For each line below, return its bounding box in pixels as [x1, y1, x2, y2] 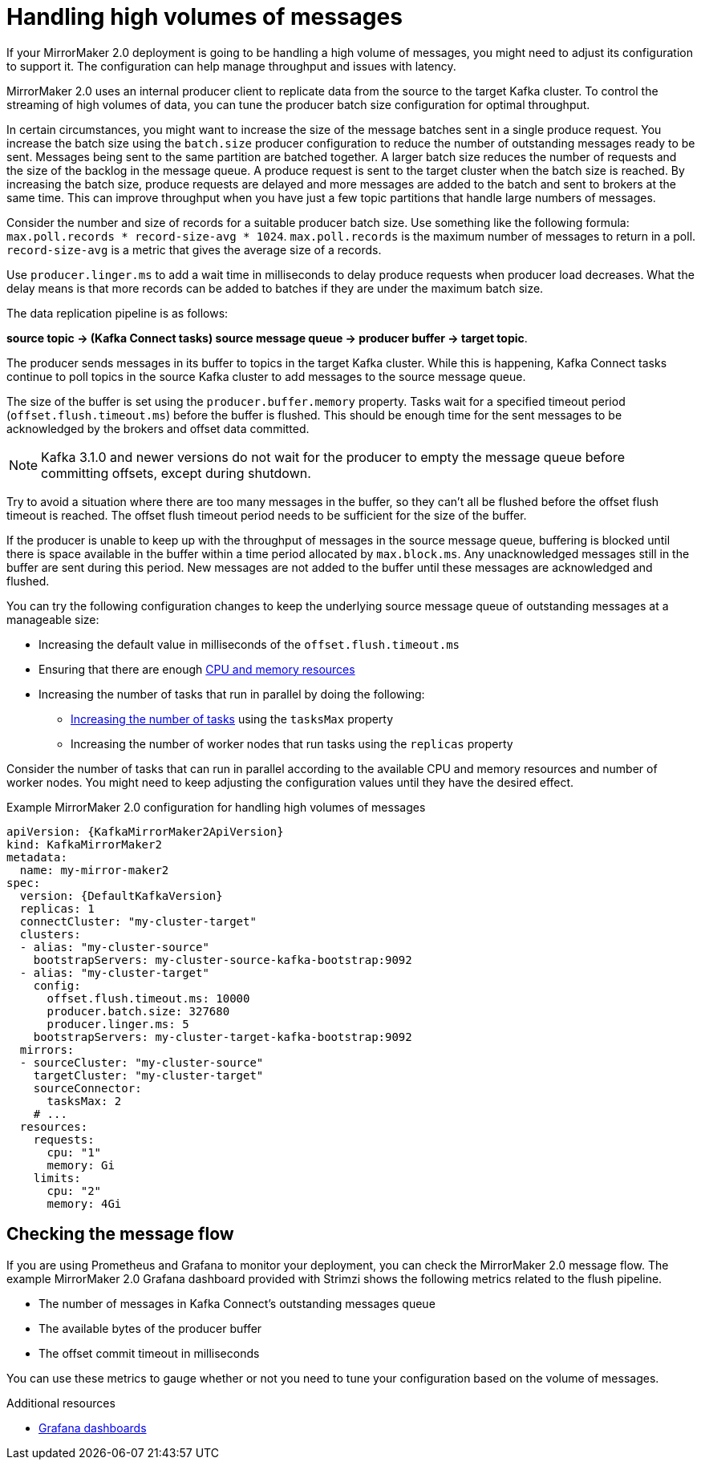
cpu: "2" [47, 1184, 102, 1197]
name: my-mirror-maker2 [19, 863, 169, 877]
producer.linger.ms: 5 [47, 1017, 189, 1031]
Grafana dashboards [38, 1420, 147, 1435]
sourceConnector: [33, 1081, 142, 1095]
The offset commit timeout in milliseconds [38, 1346, 260, 1360]
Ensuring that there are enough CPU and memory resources [38, 662, 355, 676]
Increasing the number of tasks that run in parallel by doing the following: [38, 686, 425, 701]
